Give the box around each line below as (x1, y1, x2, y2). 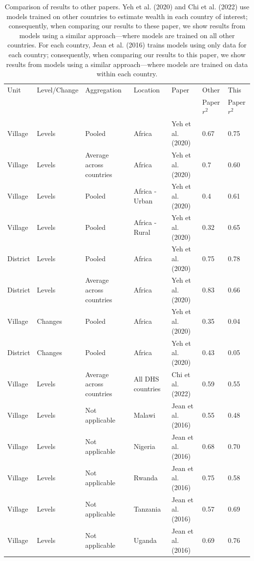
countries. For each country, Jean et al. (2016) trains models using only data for (7, 40, 247, 50)
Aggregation (85, 85, 122, 94)
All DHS (133, 374, 159, 384)
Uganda (133, 535, 157, 545)
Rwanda (133, 472, 158, 483)
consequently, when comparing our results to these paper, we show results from (8, 21, 246, 31)
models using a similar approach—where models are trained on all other (19, 30, 235, 40)
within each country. (96, 68, 158, 79)
